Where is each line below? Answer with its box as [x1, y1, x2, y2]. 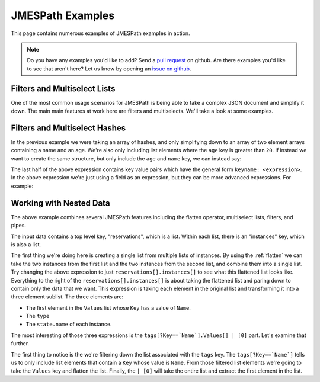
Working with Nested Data [11, 198, 110, 208]
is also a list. [11, 240, 41, 248]
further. [11, 340, 30, 347]
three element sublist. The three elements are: [11, 293, 124, 300]
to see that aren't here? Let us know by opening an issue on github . [27, 65, 191, 72]
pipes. [11, 222, 27, 229]
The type [25, 313, 50, 320]
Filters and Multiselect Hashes [11, 123, 126, 133]
